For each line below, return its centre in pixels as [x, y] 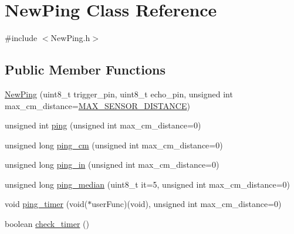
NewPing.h [70, 38]
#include [21, 38]
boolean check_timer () [47, 224]
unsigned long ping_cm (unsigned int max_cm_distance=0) [114, 145]
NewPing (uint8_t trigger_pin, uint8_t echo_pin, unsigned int [119, 94]
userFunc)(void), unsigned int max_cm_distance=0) [187, 204]
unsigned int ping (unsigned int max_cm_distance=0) [103, 125]
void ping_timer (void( [46, 204]
